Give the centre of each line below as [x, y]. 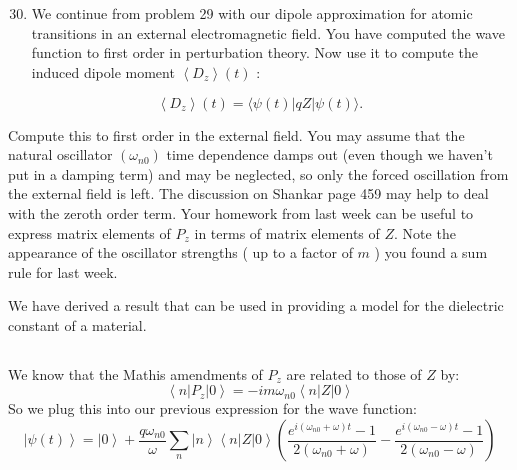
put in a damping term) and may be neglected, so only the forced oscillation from [258, 173]
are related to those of [354, 373]
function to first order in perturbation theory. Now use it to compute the [254, 52]
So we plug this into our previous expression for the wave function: [212, 408]
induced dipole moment [103, 71]
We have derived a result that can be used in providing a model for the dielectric [256, 305]
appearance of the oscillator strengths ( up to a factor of [180, 252]
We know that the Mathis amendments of [135, 373]
